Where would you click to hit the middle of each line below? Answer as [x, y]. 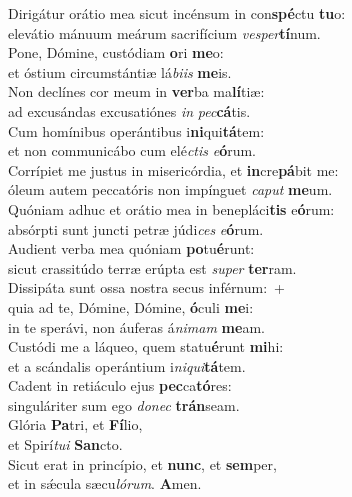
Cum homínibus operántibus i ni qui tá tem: [136, 130]
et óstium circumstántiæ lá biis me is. [120, 71]
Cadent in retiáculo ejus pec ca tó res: [120, 385]
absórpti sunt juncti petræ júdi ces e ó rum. [136, 228]
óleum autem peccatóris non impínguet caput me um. [170, 189]
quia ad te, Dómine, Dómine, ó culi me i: [131, 306]
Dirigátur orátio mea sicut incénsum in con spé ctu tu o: [177, 13]
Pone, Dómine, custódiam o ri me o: [116, 52]
